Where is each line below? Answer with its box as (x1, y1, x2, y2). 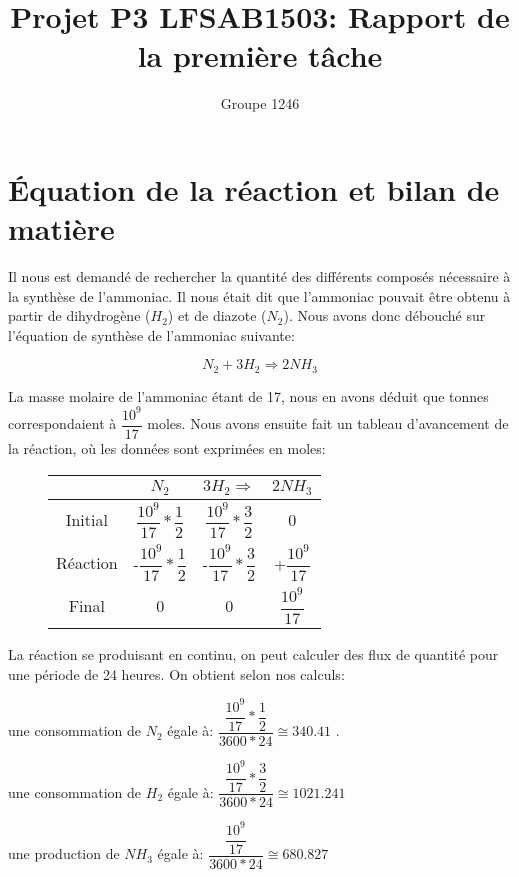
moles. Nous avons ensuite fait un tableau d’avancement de (147, 413, 509, 434)
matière (8, 208, 115, 249)
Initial (65, 508, 108, 532)
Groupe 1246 (220, 93, 300, 114)
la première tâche (137, 35, 383, 76)
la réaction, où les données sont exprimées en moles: (8, 438, 326, 459)
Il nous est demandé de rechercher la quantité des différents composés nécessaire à (8, 266, 511, 287)
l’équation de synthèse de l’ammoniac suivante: (8, 324, 295, 345)
